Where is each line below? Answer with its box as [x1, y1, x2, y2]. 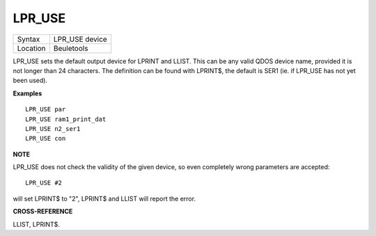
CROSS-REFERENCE [13, 207, 73, 216]
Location [17, 43, 46, 53]
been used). [13, 77, 48, 85]
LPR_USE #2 [25, 179, 63, 187]
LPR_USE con [25, 134, 66, 143]
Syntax [17, 34, 40, 44]
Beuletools [53, 43, 88, 53]
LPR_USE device [53, 34, 107, 44]
